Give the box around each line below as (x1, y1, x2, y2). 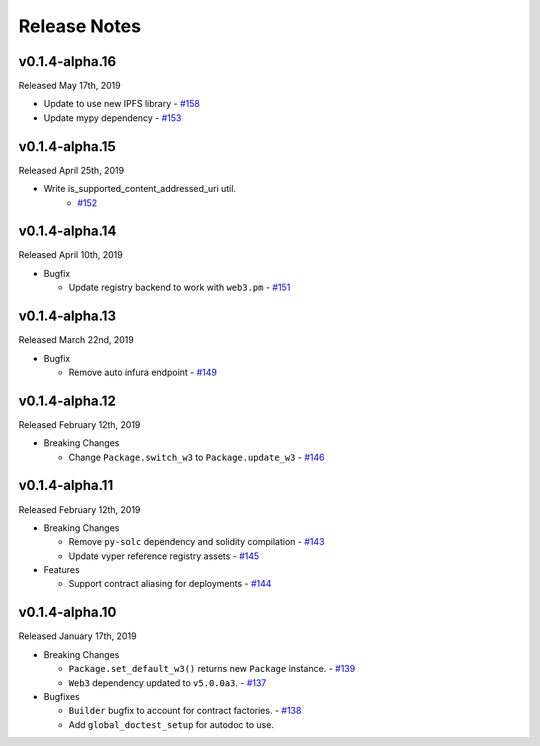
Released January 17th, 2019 (18, 630, 137, 642)
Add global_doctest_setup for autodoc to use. (68, 718, 275, 730)
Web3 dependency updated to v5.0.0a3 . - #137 (68, 676, 267, 689)
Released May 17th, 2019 (18, 80, 121, 92)
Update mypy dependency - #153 (43, 111, 182, 124)
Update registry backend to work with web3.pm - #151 (68, 281, 291, 294)
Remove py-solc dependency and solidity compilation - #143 (68, 536, 325, 548)
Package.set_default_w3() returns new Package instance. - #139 (68, 663, 356, 675)
